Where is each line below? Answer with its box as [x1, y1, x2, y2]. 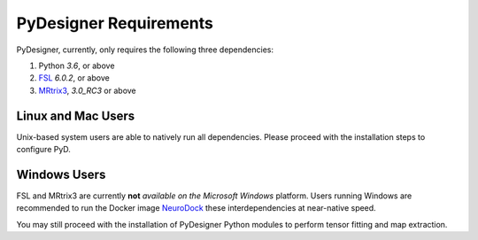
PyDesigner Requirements [16, 13, 214, 33]
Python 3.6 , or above [38, 60, 115, 71]
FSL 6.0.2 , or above [38, 73, 110, 83]
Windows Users [16, 166, 106, 182]
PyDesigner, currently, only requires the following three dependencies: [16, 44, 274, 55]
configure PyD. [16, 144, 71, 155]
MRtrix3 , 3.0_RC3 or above [38, 85, 136, 96]
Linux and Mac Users [16, 108, 135, 123]
